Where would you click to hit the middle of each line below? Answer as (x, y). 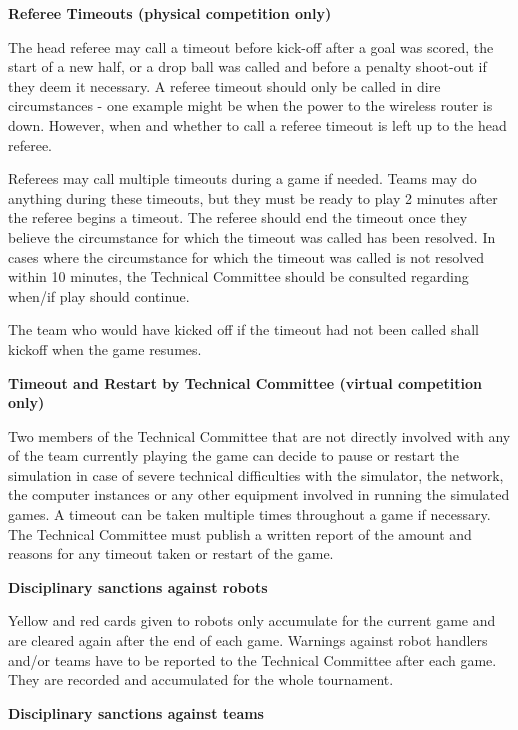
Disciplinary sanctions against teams (136, 712)
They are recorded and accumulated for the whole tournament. (201, 679)
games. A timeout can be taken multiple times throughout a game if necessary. (249, 514)
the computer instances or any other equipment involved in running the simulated (259, 494)
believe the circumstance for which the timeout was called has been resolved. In (252, 236)
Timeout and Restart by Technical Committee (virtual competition (245, 382)
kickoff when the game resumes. (105, 348)
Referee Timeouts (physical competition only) (170, 13)
